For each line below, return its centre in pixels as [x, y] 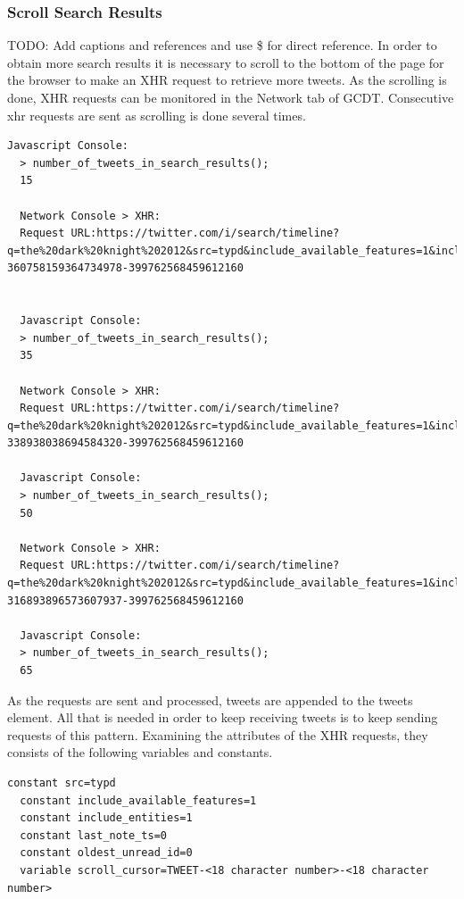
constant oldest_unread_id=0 [106, 853]
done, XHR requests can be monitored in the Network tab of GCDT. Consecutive [231, 97]
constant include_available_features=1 [138, 800]
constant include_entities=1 [106, 818]
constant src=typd [62, 782]
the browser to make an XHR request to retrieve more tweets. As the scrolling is [227, 80]
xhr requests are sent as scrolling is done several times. [157, 115]
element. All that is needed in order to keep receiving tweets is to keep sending [223, 717]
